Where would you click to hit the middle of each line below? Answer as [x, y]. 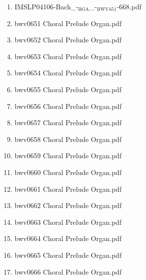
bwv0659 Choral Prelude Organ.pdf [68, 156]
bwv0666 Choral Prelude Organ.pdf [68, 271]
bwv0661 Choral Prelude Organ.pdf [68, 189]
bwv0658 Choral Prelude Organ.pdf [68, 139]
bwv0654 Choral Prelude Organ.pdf [68, 73]
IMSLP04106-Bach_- [46, 6]
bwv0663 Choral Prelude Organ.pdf [68, 222]
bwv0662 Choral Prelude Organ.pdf [68, 205]
